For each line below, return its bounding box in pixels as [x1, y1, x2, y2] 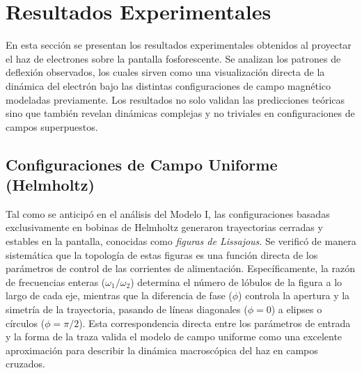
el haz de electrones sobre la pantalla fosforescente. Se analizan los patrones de [6, 51, 341, 65]
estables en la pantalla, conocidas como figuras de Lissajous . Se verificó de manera [6, 234, 356, 248]
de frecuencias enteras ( [6, 274, 106, 289]
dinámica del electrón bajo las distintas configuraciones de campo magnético [6, 78, 331, 93]
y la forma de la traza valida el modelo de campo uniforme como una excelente [6, 329, 343, 344]
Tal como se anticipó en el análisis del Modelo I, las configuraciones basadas [6, 206, 330, 221]
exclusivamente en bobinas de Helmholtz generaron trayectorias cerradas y [6, 220, 323, 235]
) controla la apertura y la [238, 288, 350, 303]
